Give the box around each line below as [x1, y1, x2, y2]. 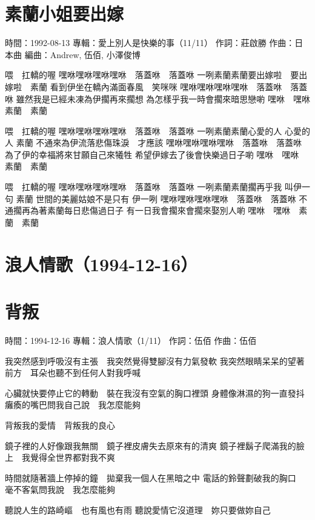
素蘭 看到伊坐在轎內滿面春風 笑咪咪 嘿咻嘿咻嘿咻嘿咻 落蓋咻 [30, 80, 282, 93]
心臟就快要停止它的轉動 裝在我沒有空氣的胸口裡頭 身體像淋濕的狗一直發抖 [5, 386, 305, 399]
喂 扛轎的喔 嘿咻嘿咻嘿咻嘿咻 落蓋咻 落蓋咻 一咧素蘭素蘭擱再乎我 [5, 180, 282, 193]
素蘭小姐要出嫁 [5, 1, 124, 26]
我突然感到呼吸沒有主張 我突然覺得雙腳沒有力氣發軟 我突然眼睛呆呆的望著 [5, 354, 305, 367]
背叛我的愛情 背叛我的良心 [5, 418, 115, 431]
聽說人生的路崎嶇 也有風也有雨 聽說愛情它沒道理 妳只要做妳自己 [5, 503, 271, 516]
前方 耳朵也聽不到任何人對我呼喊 [5, 366, 141, 379]
